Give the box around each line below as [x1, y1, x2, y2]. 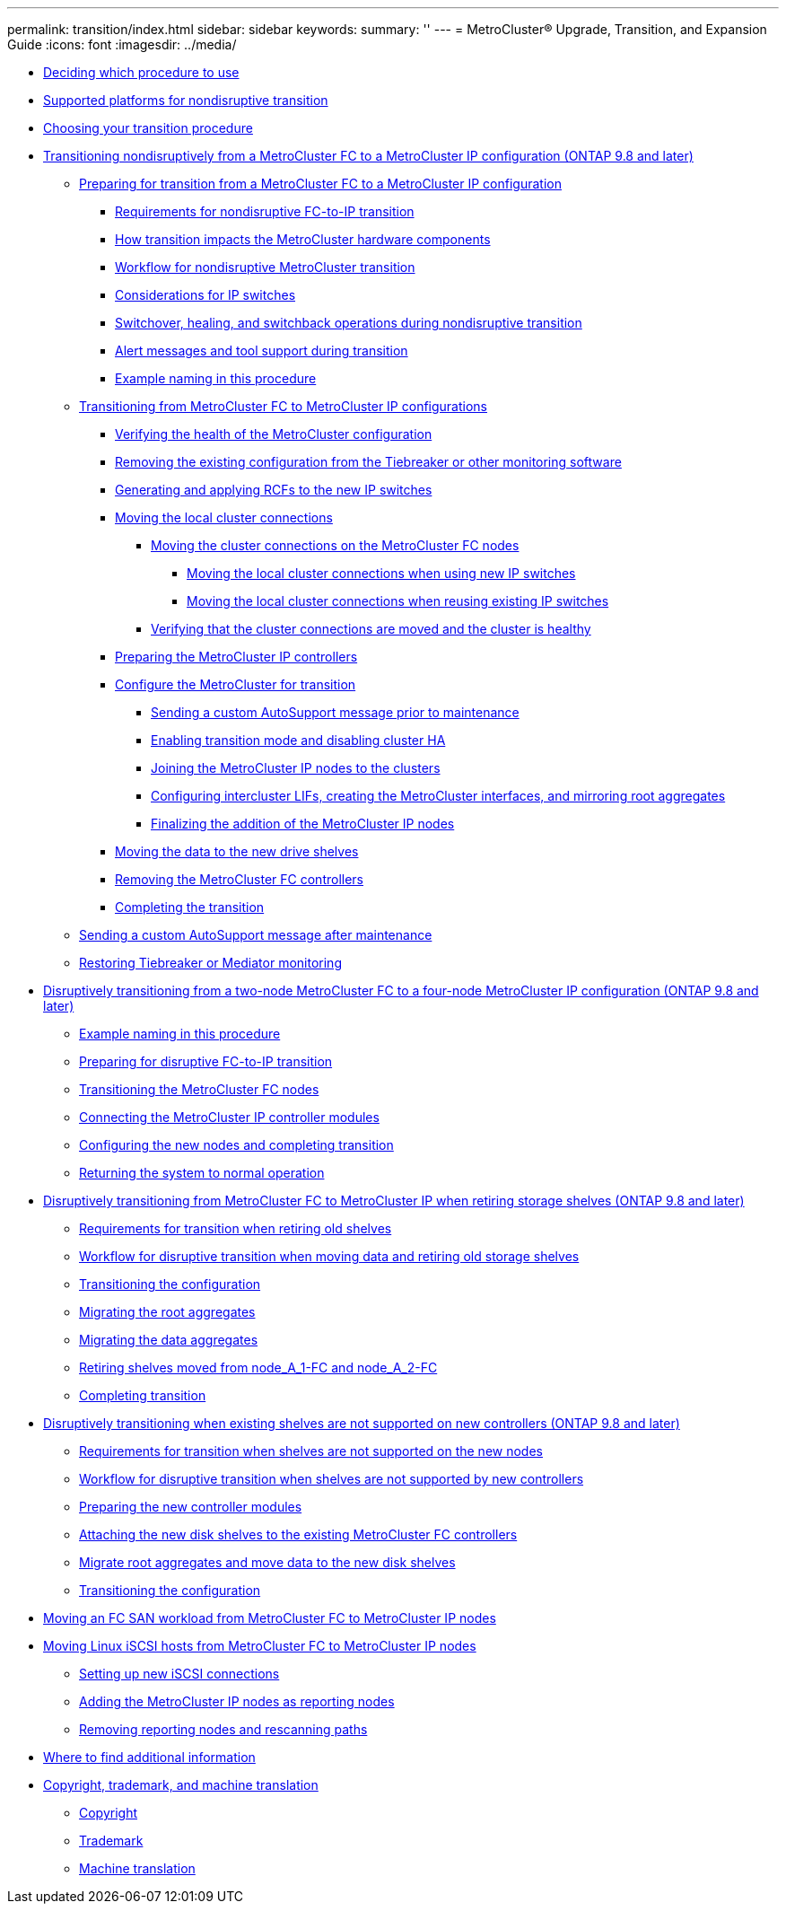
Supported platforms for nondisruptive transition [43, 92, 328, 108]
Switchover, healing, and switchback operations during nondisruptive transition [115, 315, 582, 330]
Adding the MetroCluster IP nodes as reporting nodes [79, 1694, 395, 1709]
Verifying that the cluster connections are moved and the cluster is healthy [151, 621, 591, 636]
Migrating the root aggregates [79, 1304, 256, 1319]
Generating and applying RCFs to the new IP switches [115, 482, 432, 497]
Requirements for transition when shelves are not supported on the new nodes [79, 1443, 543, 1459]
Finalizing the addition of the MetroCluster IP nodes [151, 816, 455, 831]
